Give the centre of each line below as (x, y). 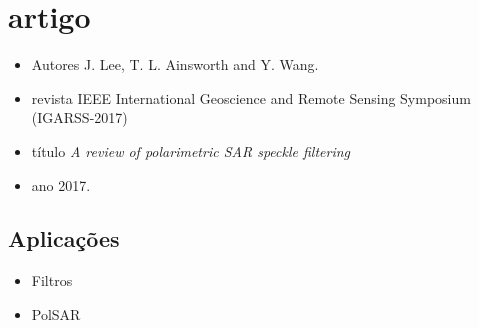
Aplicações (64, 238)
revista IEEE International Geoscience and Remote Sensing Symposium (251, 97)
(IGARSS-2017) (79, 117)
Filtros (52, 280)
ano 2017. (61, 184)
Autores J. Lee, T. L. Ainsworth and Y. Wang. (175, 64)
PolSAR (56, 313)
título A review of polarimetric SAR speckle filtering (191, 150)
